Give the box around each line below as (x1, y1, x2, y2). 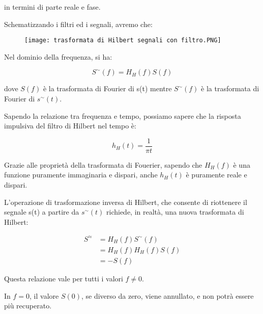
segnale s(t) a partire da (4, 206, 79, 217)
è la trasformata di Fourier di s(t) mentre (43, 83, 172, 94)
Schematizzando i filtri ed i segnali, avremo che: (4, 18, 153, 29)
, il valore (30, 290, 59, 301)
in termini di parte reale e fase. (4, 2, 101, 12)
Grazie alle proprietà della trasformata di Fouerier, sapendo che (4, 159, 202, 170)
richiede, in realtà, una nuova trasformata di (106, 206, 244, 217)
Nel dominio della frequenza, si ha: (4, 51, 112, 62)
